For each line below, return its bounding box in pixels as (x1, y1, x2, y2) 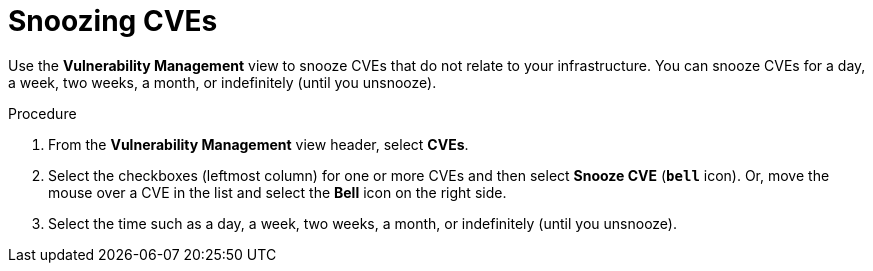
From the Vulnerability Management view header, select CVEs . (48, 135, 469, 153)
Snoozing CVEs (8, 4, 218, 38)
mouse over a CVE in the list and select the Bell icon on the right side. (48, 183, 507, 201)
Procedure (8, 104, 77, 122)
